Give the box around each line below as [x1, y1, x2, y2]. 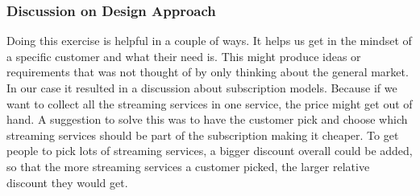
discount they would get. [6, 174, 128, 190]
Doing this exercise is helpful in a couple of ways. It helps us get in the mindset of [6, 32, 412, 49]
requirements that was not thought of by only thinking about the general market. [6, 63, 409, 80]
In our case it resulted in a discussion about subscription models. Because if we [6, 80, 397, 96]
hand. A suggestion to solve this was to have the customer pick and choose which [6, 111, 408, 128]
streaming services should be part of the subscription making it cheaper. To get [6, 126, 399, 143]
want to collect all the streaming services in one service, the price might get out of [6, 95, 413, 112]
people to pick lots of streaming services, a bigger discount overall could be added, [6, 142, 413, 159]
